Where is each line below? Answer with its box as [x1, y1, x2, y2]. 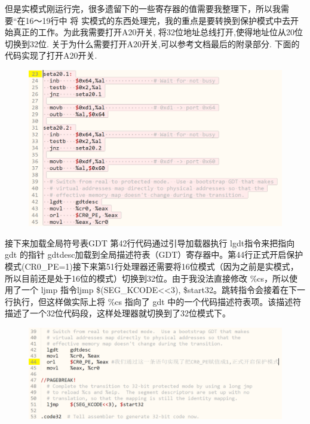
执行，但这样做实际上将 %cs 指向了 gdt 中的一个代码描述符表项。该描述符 [13, 295, 302, 307]
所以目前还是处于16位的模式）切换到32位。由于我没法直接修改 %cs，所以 [5, 272, 290, 284]
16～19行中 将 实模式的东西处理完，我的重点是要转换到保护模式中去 [25, 14, 290, 26]
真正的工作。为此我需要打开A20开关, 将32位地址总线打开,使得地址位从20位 [13, 26, 303, 38]
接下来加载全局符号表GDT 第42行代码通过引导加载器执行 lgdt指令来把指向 [5, 236, 295, 249]
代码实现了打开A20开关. [5, 49, 97, 62]
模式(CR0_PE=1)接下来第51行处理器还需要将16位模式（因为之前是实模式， [5, 260, 299, 273]
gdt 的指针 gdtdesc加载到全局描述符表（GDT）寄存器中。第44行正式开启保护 [5, 248, 303, 261]
